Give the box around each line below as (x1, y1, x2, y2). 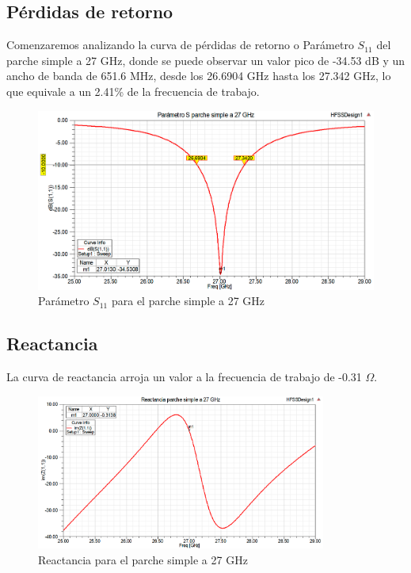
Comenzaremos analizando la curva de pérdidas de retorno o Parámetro (6, 36, 354, 53)
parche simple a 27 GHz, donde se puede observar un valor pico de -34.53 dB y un (6, 52, 405, 68)
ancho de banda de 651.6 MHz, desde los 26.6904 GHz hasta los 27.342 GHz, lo (6, 67, 391, 84)
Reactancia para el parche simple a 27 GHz (38, 551, 248, 567)
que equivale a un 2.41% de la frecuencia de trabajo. (6, 82, 260, 99)
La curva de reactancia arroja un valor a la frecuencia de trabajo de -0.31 (6, 369, 362, 385)
